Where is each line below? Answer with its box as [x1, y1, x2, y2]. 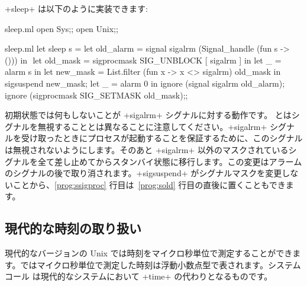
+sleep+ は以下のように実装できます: [5, 2, 148, 14]
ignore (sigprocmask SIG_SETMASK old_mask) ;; [5, 88, 188, 101]
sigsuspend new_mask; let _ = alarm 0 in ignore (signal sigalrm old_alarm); [5, 77, 285, 89]
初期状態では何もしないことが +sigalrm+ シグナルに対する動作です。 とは [5, 109, 292, 121]
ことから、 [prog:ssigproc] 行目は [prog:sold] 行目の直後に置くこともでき [12, 178, 286, 190]
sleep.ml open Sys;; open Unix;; [5, 22, 118, 34]
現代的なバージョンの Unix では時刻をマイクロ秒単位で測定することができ [5, 247, 293, 259]
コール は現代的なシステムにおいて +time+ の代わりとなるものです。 [5, 270, 273, 282]
